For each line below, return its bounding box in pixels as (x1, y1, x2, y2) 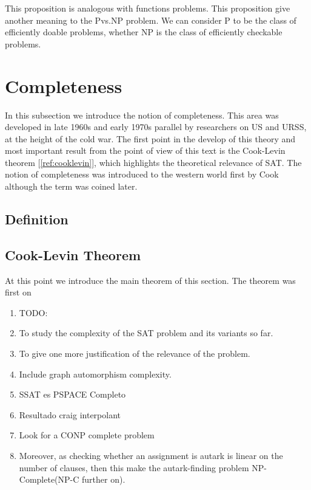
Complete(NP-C (19, 473, 79, 486)
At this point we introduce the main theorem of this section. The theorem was (5, 274, 296, 286)
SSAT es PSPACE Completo (19, 388, 126, 401)
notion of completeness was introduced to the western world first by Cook (5, 168, 279, 181)
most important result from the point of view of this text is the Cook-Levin (5, 144, 286, 157)
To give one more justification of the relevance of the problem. (19, 347, 250, 360)
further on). (82, 473, 125, 486)
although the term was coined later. (5, 180, 138, 193)
